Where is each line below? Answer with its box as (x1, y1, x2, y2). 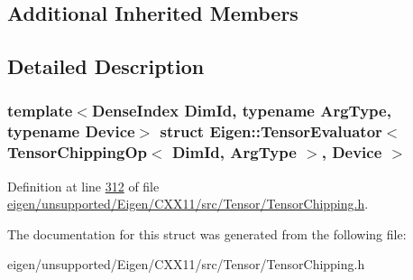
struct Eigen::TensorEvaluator (160, 120, 382, 143)
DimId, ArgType (171, 141, 297, 163)
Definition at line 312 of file (7, 176, 160, 195)
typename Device (7, 120, 135, 143)
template (7, 99, 73, 122)
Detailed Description (7, 52, 205, 80)
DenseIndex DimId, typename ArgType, (91, 99, 391, 122)
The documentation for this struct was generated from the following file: (7, 224, 407, 243)
